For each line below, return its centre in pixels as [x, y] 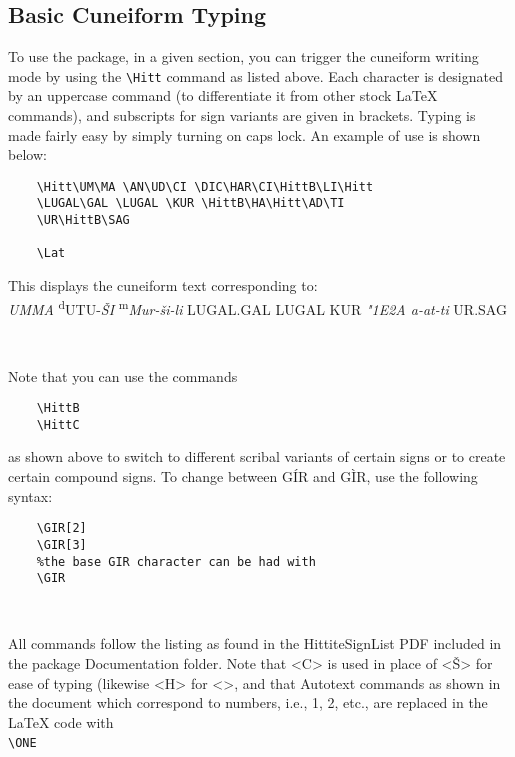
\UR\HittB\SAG [83, 220]
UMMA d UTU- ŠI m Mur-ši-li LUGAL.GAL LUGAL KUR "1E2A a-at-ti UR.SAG [257, 307]
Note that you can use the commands [123, 375]
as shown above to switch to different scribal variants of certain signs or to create [257, 456]
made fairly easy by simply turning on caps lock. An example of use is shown [244, 134]
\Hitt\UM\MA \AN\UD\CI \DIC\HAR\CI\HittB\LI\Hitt [205, 186]
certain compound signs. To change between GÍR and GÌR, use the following [243, 476]
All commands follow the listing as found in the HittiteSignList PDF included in [255, 643]
